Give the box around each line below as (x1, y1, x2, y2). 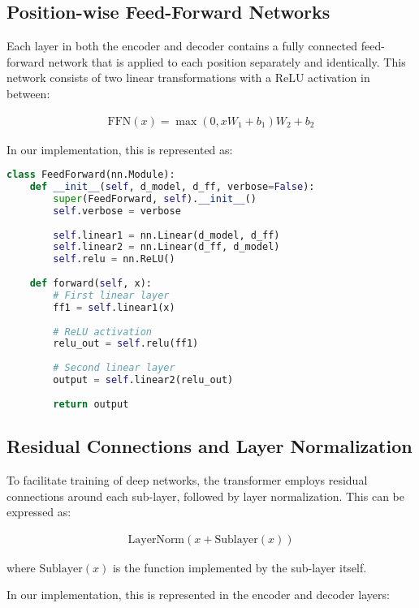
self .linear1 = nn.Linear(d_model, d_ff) (53, 229, 280, 241)
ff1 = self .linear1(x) (53, 301, 175, 313)
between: (6, 84, 50, 101)
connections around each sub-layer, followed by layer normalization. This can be (6, 487, 404, 504)
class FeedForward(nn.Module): (6, 169, 175, 181)
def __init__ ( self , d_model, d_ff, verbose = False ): (29, 181, 315, 193)
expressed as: (6, 503, 71, 520)
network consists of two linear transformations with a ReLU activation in (6, 69, 370, 86)
